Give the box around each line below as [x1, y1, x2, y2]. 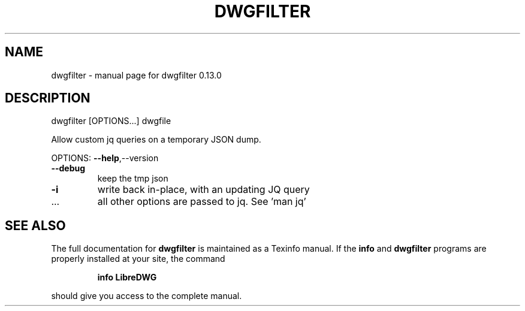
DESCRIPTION [5, 90, 90, 106]
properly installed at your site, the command [51, 253, 225, 264]
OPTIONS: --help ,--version [51, 153, 159, 164]
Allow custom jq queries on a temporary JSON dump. [51, 134, 261, 145]
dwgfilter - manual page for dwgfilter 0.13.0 [51, 70, 222, 80]
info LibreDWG [97, 272, 157, 283]
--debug [51, 163, 86, 174]
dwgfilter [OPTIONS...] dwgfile [51, 116, 171, 126]
